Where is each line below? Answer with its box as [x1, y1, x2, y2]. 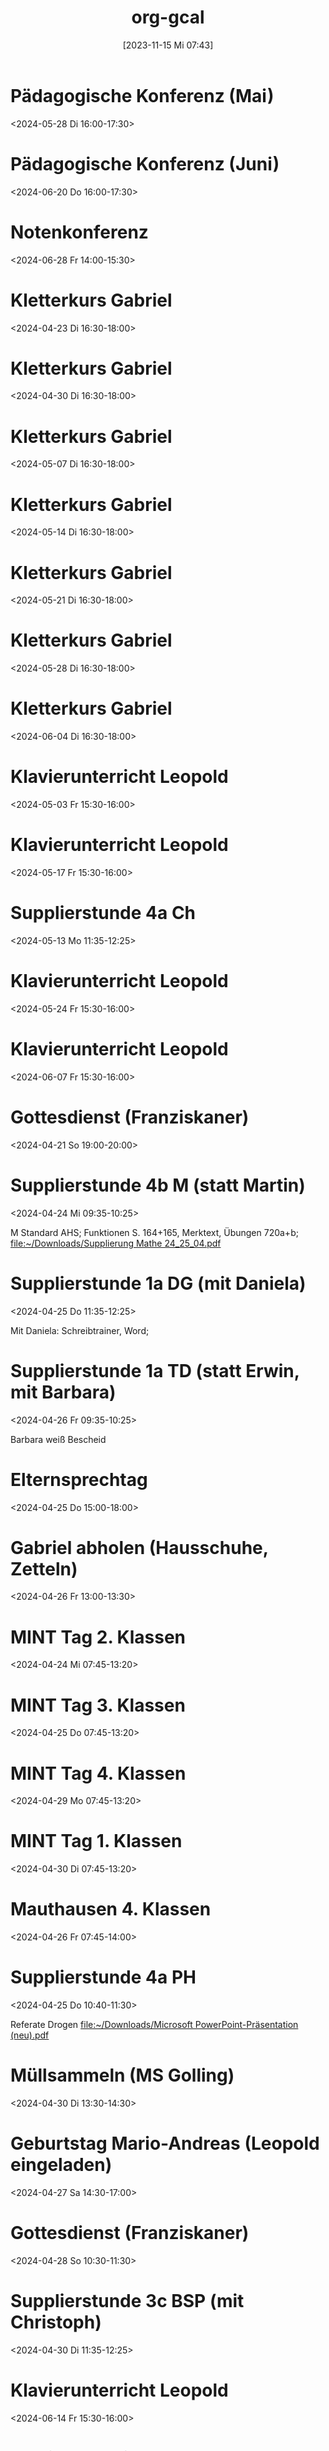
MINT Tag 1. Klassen [10, 1830, 183, 1853]
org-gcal [131, 6, 205, 29]
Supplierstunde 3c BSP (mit [10, 2290, 245, 2313]
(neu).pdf [10, 2029, 50, 2041]
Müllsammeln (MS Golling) [10, 2064, 235, 2087]
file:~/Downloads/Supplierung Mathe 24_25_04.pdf [10, 1237, 222, 1249]
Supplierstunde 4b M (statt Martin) [10, 1174, 306, 1196]
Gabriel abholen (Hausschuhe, [10, 1536, 269, 1559]
